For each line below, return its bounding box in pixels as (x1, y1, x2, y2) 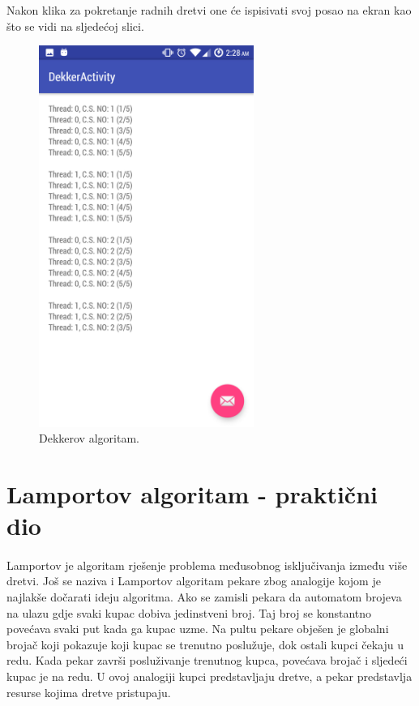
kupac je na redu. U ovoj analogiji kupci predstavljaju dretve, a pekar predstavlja (6, 668, 413, 685)
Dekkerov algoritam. (39, 430, 139, 447)
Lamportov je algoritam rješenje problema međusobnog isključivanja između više (6, 556, 408, 573)
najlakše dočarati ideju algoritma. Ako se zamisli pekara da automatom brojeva (6, 588, 402, 605)
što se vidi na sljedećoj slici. (6, 17, 144, 34)
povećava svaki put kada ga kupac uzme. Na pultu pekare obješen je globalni (6, 620, 389, 637)
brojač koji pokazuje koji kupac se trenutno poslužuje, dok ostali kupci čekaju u (6, 635, 404, 653)
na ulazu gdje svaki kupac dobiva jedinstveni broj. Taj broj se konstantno (6, 604, 372, 621)
